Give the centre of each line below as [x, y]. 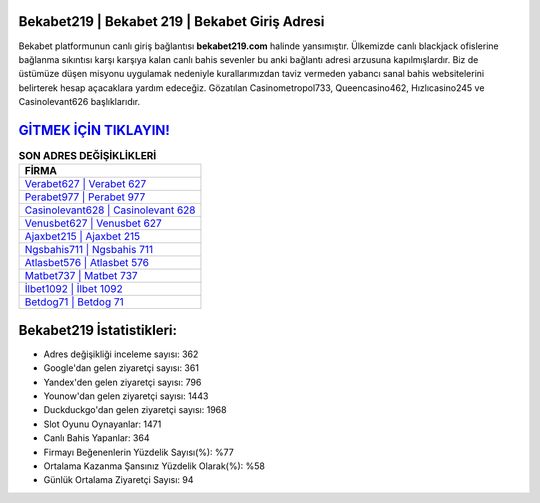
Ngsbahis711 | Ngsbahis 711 [89, 250]
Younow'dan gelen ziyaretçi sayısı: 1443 [126, 396]
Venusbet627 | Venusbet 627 [93, 223]
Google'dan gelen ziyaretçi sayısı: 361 [121, 368]
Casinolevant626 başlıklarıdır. [79, 102]
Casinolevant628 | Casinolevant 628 [110, 210]
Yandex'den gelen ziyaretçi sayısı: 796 [122, 382]
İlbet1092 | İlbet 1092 [74, 289]
